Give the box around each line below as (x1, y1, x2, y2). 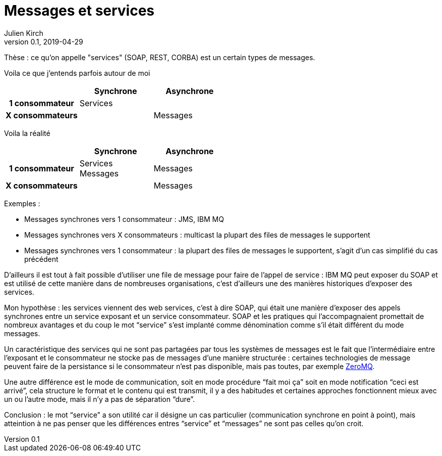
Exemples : (4, 199, 40, 208)
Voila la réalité (4, 128, 50, 138)
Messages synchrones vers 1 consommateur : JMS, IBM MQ (24, 214, 224, 223)
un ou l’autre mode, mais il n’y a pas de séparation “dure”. (4, 394, 195, 403)
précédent (24, 254, 59, 263)
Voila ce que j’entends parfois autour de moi (4, 68, 150, 77)
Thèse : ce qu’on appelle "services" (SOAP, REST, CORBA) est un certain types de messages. (4, 53, 315, 62)
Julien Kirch (4, 28, 43, 37)
